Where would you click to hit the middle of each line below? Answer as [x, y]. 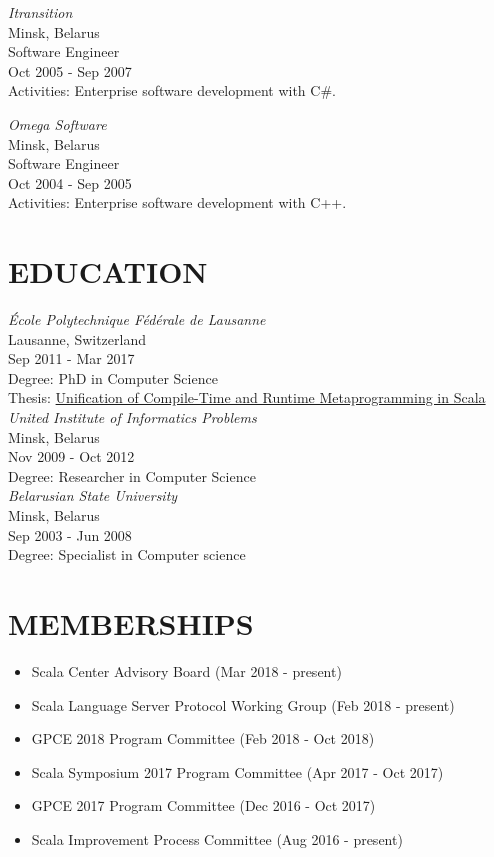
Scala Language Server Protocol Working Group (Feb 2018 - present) [243, 704]
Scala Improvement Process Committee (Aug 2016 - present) [217, 838]
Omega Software [57, 123]
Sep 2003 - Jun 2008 [70, 534]
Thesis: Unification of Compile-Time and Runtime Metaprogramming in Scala [247, 397]
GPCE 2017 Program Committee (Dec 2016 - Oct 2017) [203, 805]
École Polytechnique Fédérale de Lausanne [137, 319]
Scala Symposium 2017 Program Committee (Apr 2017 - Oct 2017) [237, 771]
